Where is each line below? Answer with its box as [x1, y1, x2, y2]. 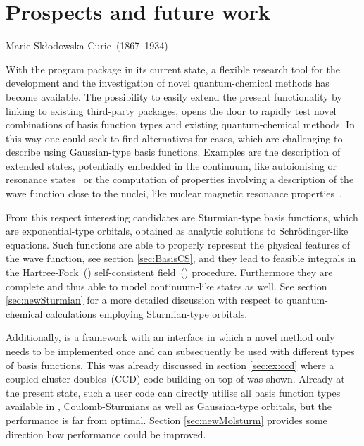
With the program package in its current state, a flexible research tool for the [6, 61, 340, 76]
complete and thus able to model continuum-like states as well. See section [6, 278, 327, 293]
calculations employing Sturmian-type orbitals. [46, 306, 248, 321]
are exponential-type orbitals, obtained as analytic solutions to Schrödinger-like [6, 223, 349, 238]
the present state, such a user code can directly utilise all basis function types [6, 385, 341, 399]
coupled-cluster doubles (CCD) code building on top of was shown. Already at [6, 371, 345, 386]
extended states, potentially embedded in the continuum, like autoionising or [6, 158, 337, 173]
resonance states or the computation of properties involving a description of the [6, 172, 354, 187]
